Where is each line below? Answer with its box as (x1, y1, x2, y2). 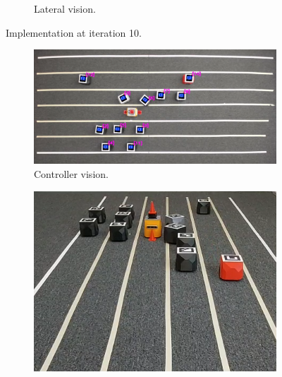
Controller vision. (34, 167, 109, 181)
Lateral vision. (34, 1, 96, 16)
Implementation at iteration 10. (6, 25, 142, 40)
